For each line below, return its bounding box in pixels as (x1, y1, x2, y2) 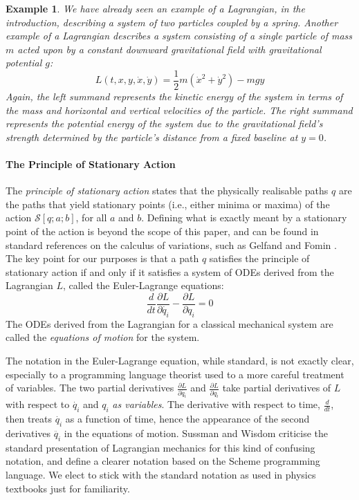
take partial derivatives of (222, 380, 331, 395)
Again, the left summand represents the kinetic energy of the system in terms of (6, 89, 343, 104)
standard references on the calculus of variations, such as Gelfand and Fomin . (6, 237, 337, 252)
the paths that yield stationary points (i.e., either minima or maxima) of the (6, 196, 330, 211)
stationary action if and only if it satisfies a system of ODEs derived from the (6, 264, 334, 279)
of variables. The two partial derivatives (6, 380, 174, 395)
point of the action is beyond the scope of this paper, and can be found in (6, 223, 319, 238)
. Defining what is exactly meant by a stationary (141, 210, 347, 225)
